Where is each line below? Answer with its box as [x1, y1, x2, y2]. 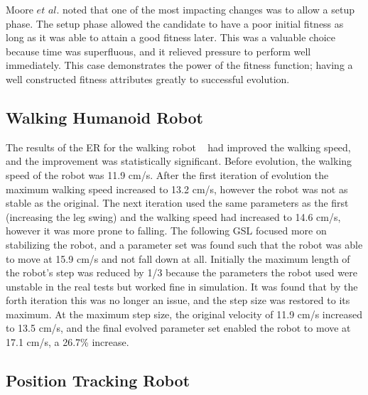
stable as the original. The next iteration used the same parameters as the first [6, 195, 349, 210]
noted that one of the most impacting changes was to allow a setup [63, 2, 355, 16]
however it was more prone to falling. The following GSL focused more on [6, 223, 327, 238]
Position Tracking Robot [6, 369, 190, 391]
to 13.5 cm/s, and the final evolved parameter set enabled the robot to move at [6, 320, 351, 335]
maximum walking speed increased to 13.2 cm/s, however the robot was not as [6, 181, 348, 196]
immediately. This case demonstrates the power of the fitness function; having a [6, 58, 353, 72]
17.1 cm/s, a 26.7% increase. [6, 335, 129, 350]
